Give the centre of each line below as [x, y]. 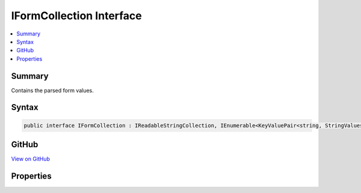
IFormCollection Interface [77, 16]
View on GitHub [31, 159]
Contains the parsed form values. [53, 90]
